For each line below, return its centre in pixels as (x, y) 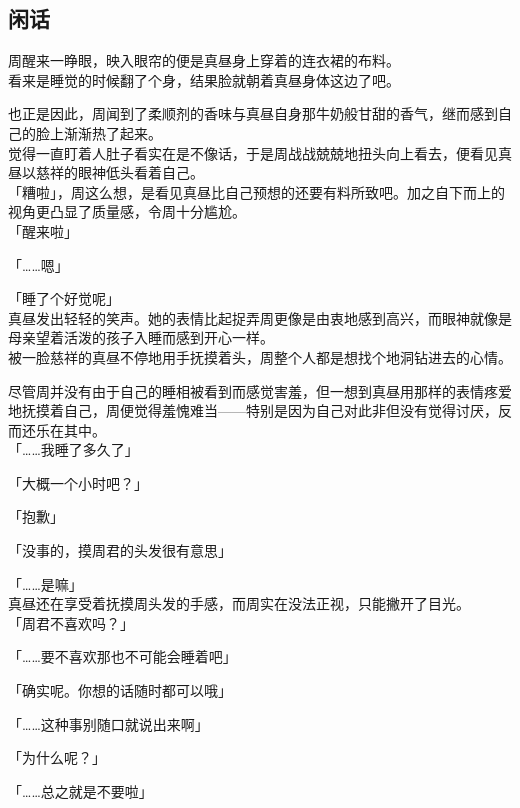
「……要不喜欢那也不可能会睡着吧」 (122, 656)
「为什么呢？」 (57, 757)
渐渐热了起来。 (112, 132)
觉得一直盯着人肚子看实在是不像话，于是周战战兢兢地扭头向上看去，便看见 (253, 152)
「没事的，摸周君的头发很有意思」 (120, 550)
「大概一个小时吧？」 (78, 482)
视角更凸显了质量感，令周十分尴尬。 (127, 211)
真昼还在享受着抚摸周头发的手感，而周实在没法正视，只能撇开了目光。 (239, 603)
